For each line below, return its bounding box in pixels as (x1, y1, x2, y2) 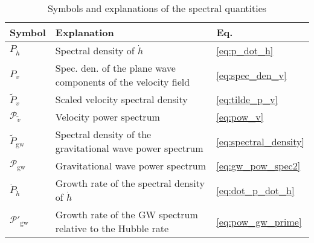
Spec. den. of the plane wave (55, 61, 176, 75)
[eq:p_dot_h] (216, 43, 274, 57)
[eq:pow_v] (216, 110, 264, 124)
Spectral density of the (55, 127, 152, 141)
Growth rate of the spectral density (55, 176, 205, 190)
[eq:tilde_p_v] (216, 92, 278, 106)
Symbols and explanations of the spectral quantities (47, 1, 267, 15)
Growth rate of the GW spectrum (55, 207, 198, 221)
